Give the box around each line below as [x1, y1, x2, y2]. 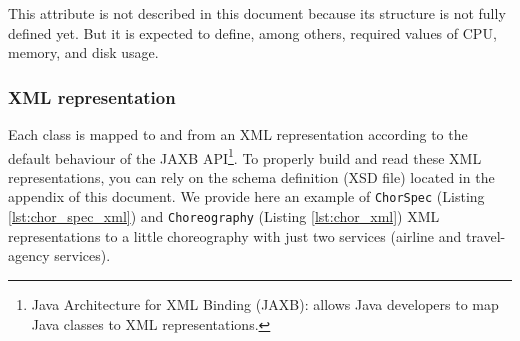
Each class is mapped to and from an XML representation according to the [8, 124, 468, 144]
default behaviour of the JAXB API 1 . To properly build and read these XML [8, 144, 482, 168]
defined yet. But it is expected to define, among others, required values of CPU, [8, 22, 497, 43]
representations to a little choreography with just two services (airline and [8, 225, 462, 246]
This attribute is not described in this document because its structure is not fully [8, 3, 506, 23]
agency [8, 245, 50, 266]
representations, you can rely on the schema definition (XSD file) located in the [8, 166, 495, 187]
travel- [465, 225, 506, 246]
